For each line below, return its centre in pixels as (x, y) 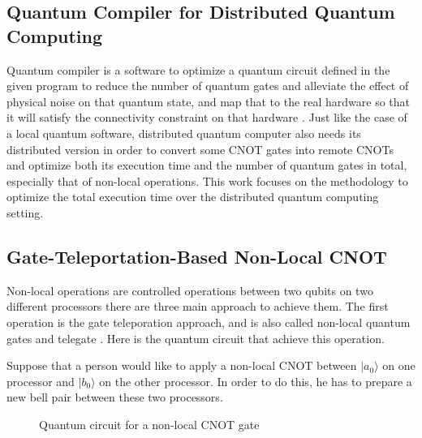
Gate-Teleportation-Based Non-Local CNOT (197, 256)
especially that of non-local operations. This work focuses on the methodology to (207, 180)
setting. (25, 212)
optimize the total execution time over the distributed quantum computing (193, 197)
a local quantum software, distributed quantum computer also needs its (184, 133)
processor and (41, 381)
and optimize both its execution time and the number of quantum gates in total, (207, 165)
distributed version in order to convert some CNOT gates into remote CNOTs (200, 149)
